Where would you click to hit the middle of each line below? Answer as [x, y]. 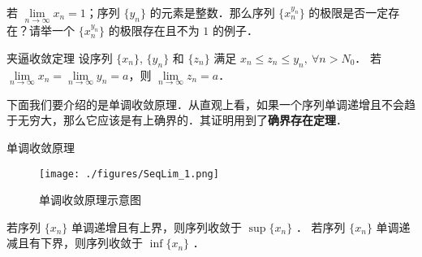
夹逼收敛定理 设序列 [60, 57]
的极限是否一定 [349, 12]
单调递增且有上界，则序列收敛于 [157, 227]
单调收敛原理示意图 [90, 200]
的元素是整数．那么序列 [212, 12]
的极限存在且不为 [154, 30]
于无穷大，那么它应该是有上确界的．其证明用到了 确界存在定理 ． [177, 120]
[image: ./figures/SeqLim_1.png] [129, 174]
